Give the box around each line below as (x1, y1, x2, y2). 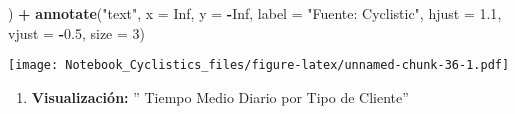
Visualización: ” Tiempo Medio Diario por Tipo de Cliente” (31, 86, 409, 107)
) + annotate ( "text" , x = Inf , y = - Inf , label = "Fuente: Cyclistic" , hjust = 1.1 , (8, 3, 502, 23)
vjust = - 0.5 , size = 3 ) (8, 22, 146, 43)
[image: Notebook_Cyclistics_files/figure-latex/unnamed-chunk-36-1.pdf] (8, 58, 510, 73)
